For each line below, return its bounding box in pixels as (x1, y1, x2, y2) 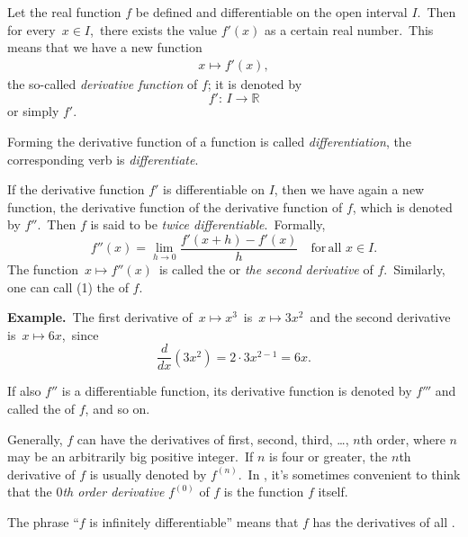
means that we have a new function (7, 38, 202, 57)
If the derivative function (7, 180, 145, 199)
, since (61, 325, 99, 344)
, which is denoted (352, 197, 453, 216)
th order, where (360, 429, 445, 448)
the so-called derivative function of (7, 74, 198, 93)
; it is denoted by (207, 74, 302, 93)
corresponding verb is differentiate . (7, 149, 199, 168)
